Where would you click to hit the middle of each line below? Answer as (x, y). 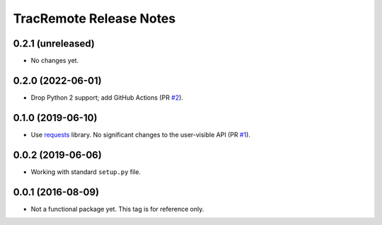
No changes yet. (55, 61)
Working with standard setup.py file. (86, 172)
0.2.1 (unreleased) (54, 44)
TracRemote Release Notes (94, 18)
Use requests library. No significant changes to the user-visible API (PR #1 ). (141, 134)
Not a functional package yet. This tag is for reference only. (117, 209)
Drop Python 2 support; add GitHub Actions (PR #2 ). (107, 97)
